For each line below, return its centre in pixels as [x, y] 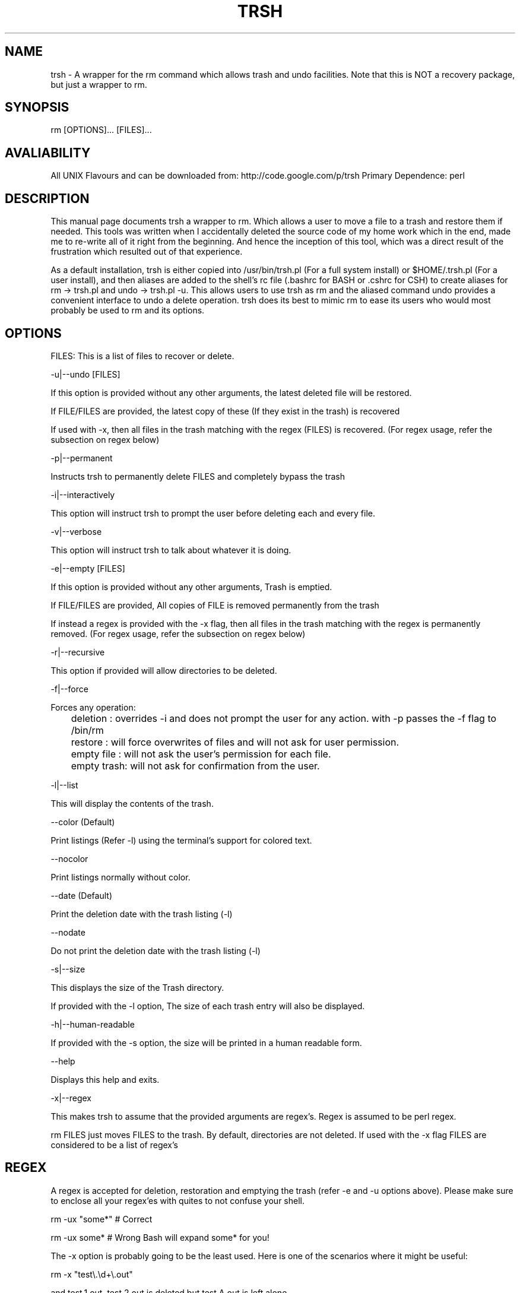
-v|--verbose [76, 531]
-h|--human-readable [93, 1024]
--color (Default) [83, 822]
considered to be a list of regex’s [114, 1145]
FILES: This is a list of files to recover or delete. [142, 356]
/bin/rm [87, 730]
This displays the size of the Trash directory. [137, 987]
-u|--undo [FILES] [85, 374]
